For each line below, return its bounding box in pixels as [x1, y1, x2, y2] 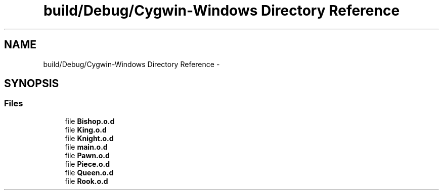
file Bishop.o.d [65, 116, 115, 125]
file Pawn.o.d [65, 151, 110, 160]
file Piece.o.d [65, 159, 110, 168]
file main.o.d [65, 142, 108, 151]
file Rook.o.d [65, 176, 108, 185]
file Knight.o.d [65, 134, 114, 143]
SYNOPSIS [4, 77, 59, 90]
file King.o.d [65, 125, 107, 134]
